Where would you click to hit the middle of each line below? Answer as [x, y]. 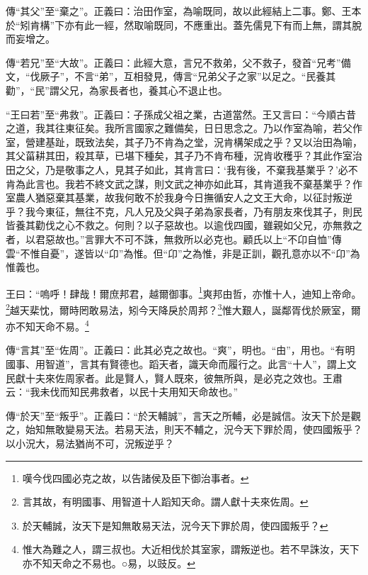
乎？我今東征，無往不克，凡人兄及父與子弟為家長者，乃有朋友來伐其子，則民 [184, 211]
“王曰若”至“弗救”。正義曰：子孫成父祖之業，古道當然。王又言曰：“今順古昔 [181, 114]
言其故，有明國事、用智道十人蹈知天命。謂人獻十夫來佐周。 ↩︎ [165, 502]
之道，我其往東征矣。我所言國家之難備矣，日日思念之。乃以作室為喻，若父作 [184, 128]
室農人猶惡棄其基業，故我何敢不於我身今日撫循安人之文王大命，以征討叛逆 [179, 197]
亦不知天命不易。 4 [47, 325]
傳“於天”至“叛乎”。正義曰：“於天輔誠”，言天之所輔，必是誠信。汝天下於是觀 [183, 415]
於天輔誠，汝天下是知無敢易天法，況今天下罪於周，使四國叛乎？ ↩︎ [175, 525]
